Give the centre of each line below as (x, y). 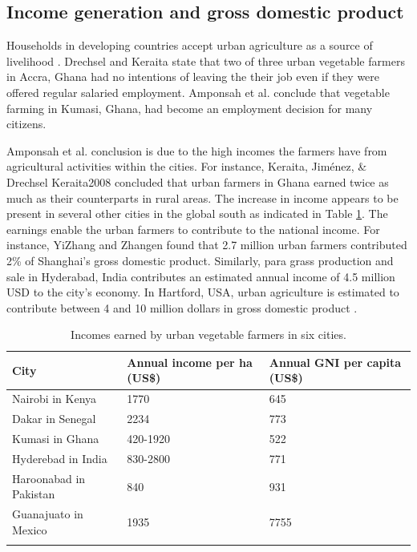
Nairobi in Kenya (55, 399)
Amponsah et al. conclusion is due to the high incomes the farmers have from (197, 150)
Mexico (30, 529)
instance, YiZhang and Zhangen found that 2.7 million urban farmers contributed (207, 245)
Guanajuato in (48, 514)
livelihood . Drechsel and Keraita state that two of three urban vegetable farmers (206, 60)
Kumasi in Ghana (56, 439)
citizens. (26, 124)
